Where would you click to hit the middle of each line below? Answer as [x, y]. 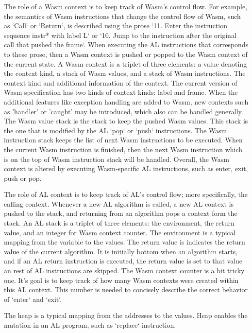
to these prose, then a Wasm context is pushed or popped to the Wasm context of [126, 54]
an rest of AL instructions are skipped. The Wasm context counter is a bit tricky [124, 271]
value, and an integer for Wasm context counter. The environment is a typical [120, 232]
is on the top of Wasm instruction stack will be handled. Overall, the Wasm [117, 159]
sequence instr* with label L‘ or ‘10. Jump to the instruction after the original [120, 35]
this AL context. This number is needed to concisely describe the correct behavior [126, 289]
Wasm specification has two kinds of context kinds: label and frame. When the [121, 92]
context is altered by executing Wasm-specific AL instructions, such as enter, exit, [126, 168]
